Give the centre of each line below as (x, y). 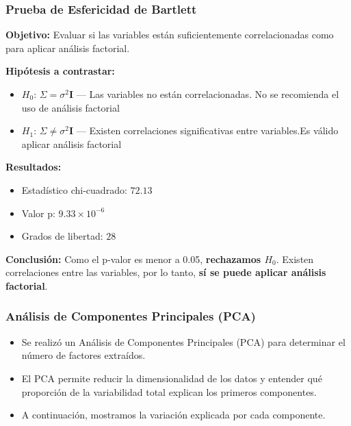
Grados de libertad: (62, 236)
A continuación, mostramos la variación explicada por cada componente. (173, 415)
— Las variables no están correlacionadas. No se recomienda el (208, 94)
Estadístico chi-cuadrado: (74, 189)
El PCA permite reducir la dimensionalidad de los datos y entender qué (172, 378)
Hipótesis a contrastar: (60, 71)
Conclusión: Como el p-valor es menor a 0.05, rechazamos (133, 259)
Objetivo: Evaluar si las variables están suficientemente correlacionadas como (170, 35)
